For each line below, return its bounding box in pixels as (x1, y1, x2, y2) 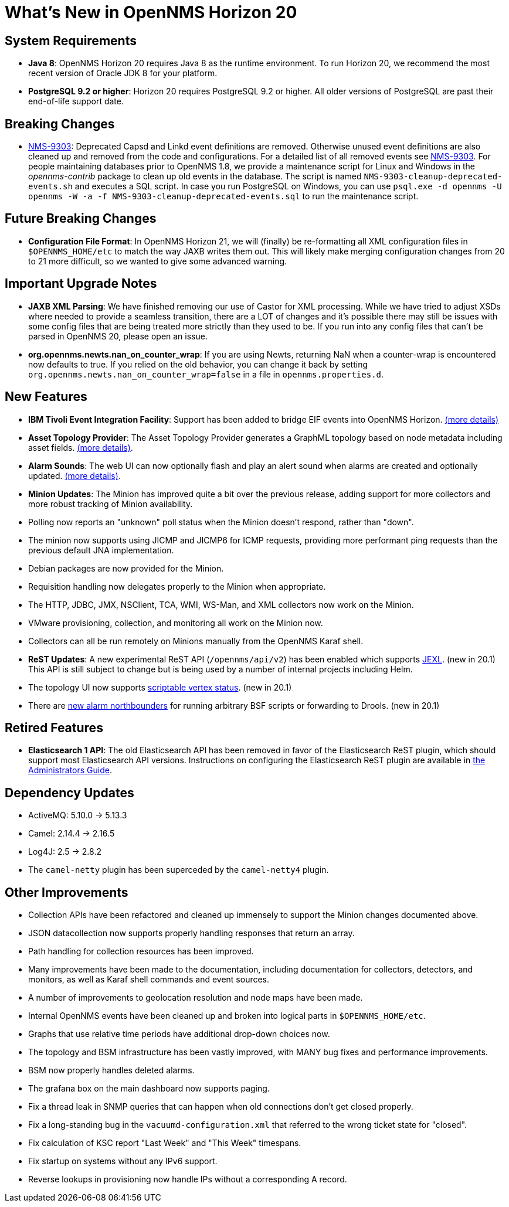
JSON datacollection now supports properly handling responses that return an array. (28, 928, 355, 939)
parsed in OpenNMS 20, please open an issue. (28, 331, 208, 341)
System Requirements (5, 33, 137, 48)
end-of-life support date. (28, 96, 124, 107)
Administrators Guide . (28, 765, 112, 776)
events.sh (28, 182, 73, 192)
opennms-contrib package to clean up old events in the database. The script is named (28, 171, 362, 182)
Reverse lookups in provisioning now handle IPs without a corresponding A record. (28, 1174, 347, 1185)
